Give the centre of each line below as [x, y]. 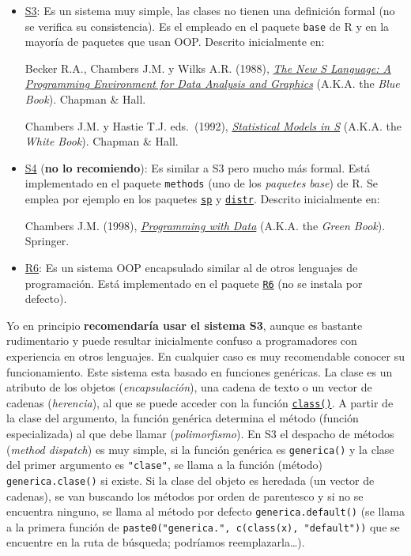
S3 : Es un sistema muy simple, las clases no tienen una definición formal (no [210, 10]
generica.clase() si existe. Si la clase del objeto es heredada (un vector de [190, 480]
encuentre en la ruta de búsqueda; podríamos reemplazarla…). [156, 542]
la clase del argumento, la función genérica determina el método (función [183, 418]
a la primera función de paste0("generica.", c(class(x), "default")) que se [203, 526]
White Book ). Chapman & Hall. [102, 141]
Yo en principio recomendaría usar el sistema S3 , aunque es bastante [185, 325]
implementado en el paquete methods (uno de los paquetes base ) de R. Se [202, 183]
